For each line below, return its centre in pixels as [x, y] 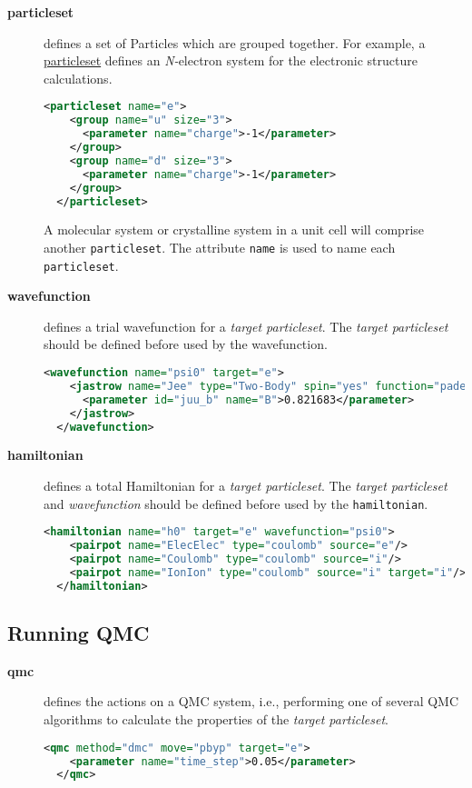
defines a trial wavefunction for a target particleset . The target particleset [246, 326]
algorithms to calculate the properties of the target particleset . [216, 719]
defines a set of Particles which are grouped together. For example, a [235, 42]
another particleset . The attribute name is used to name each [220, 247]
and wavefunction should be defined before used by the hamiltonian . [236, 503]
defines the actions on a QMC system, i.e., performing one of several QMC [251, 701]
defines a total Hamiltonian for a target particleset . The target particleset [246, 486]
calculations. [78, 78]
